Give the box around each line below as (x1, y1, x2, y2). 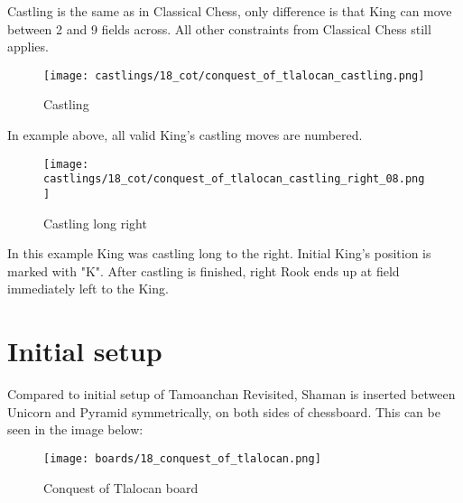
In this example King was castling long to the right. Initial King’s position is (7, 244, 431, 263)
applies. (7, 37, 49, 56)
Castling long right (43, 213, 147, 232)
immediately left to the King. (7, 279, 169, 298)
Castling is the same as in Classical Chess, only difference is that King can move (7, 2, 452, 20)
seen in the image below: (7, 420, 144, 439)
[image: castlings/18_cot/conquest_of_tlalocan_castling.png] (43, 69, 425, 82)
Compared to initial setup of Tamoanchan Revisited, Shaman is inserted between (7, 385, 456, 404)
